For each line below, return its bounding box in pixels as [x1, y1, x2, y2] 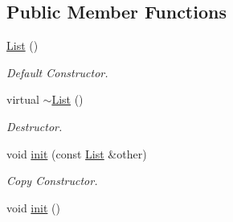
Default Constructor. [6, 64, 108, 80]
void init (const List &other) [6, 145, 147, 162]
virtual [6, 91, 39, 108]
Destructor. [6, 117, 63, 134]
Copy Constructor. [6, 172, 98, 189]
